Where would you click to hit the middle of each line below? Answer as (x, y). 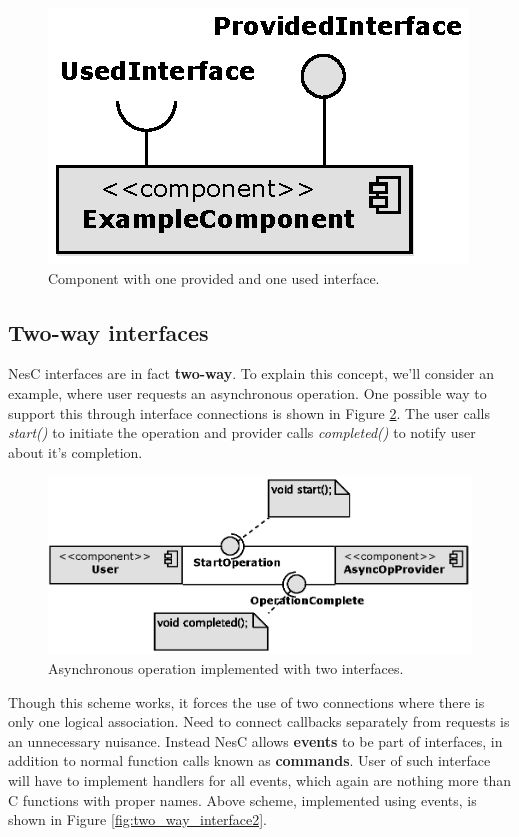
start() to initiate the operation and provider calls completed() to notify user (242, 432)
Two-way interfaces (108, 331)
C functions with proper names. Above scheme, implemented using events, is (242, 799)
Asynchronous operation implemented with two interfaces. (226, 667)
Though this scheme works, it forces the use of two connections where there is (246, 701)
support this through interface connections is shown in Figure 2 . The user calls (249, 412)
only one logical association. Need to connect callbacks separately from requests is (259, 721)
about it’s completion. (75, 451)
